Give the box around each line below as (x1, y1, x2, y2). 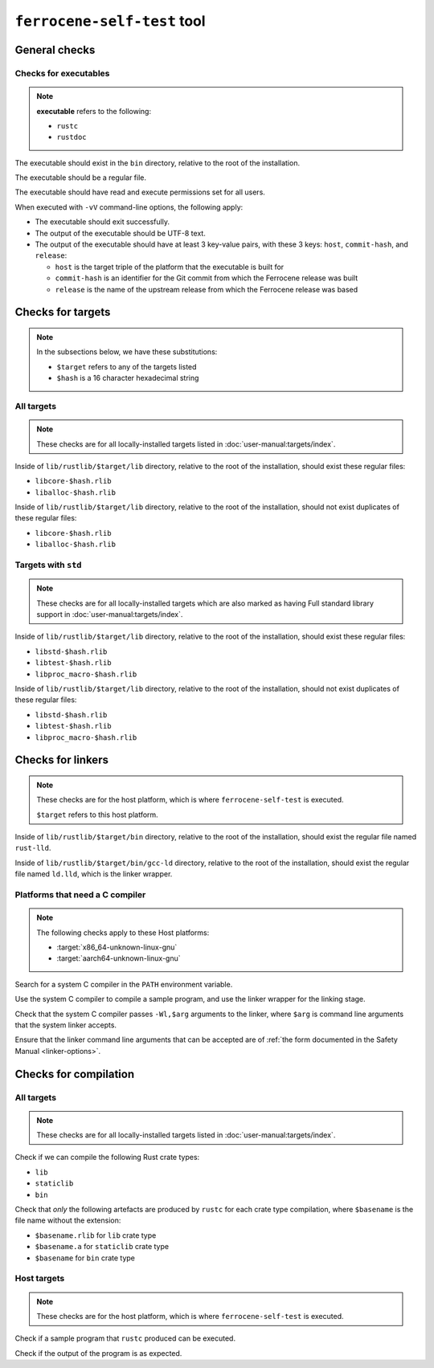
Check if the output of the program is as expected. (14, 1348, 182, 1358)
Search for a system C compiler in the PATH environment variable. (14, 979, 233, 989)
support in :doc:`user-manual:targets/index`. (36, 609, 183, 619)
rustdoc (56, 133, 88, 142)
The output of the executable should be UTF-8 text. (35, 228, 207, 238)
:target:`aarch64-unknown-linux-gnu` (56, 954, 181, 963)
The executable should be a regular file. (14, 173, 146, 182)
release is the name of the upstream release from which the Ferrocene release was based (55, 284, 358, 294)
